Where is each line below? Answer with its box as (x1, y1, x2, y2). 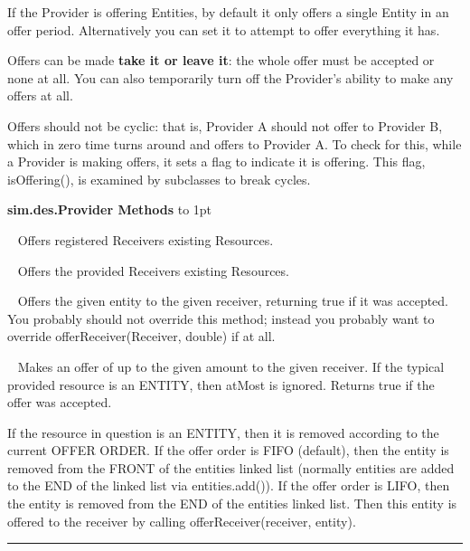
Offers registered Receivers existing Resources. (17, 230, 274, 249)
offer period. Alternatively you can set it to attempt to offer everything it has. (7, 20, 440, 39)
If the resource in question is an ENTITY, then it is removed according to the (7, 423, 439, 442)
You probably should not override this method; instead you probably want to (7, 309, 435, 328)
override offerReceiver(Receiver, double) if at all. (7, 327, 276, 346)
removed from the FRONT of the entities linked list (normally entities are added (7, 458, 455, 477)
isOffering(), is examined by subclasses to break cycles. (7, 169, 311, 188)
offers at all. (7, 86, 73, 105)
